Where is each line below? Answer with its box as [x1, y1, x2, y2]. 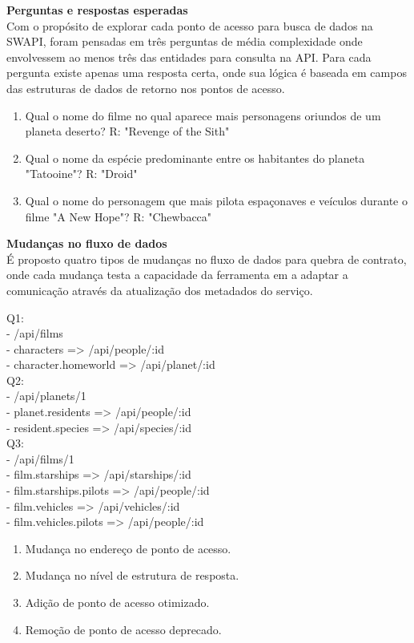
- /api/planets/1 [6, 387, 86, 404]
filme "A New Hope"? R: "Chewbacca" [25, 208, 212, 224]
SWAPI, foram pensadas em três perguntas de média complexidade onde [6, 33, 363, 50]
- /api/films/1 [6, 450, 74, 467]
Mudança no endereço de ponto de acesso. [25, 540, 231, 556]
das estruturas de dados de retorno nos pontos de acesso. [6, 79, 285, 96]
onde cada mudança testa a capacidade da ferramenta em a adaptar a [6, 266, 348, 283]
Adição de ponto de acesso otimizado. [25, 594, 210, 610]
